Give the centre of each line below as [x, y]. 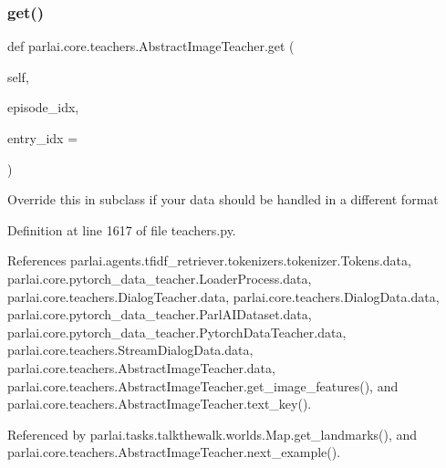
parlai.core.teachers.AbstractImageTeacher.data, [141, 367]
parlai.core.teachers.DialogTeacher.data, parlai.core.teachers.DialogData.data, [223, 296]
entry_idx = [43, 138]
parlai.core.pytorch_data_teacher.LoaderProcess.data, [160, 278]
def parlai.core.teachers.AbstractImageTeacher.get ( [151, 46]
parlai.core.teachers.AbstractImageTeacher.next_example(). [174, 452]
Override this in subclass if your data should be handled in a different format [223, 199]
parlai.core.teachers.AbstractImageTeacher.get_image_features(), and [203, 385]
